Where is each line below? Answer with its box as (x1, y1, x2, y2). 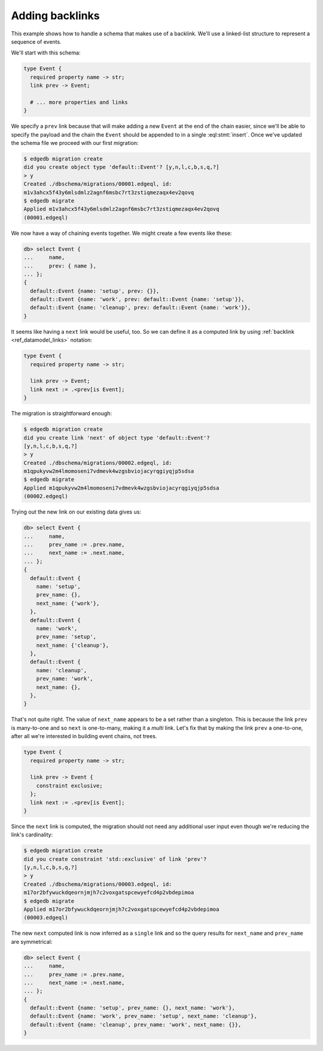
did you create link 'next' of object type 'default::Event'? (23, 434, 210, 441)
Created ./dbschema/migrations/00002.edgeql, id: (23, 459, 172, 466)
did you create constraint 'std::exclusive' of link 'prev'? (23, 856, 207, 862)
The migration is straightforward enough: (11, 410, 112, 417)
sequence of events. (11, 38, 62, 45)
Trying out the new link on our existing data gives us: (11, 508, 142, 515)
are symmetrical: (11, 938, 53, 945)
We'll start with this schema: (11, 49, 81, 56)
